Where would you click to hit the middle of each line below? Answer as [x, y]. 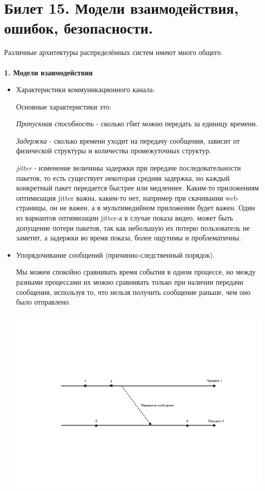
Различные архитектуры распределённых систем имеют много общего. [114, 52]
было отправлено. [43, 302]
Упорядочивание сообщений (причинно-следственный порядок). [115, 254]
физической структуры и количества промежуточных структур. [114, 151]
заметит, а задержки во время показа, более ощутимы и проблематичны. [129, 238]
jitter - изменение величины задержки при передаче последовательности [128, 168]
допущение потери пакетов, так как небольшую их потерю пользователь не [133, 227]
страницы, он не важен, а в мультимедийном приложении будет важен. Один [136, 208]
